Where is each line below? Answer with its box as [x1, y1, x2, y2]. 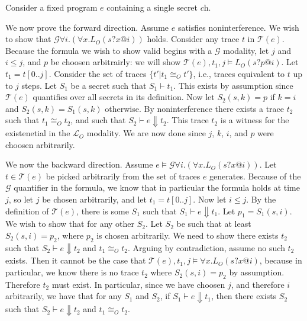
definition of [5, 204, 49, 217]
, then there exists [211, 290, 277, 302]
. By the [246, 193, 276, 206]
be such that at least [176, 217, 251, 230]
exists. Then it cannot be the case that [5, 254, 146, 267]
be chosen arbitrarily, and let [42, 193, 147, 206]
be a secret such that [70, 79, 147, 91]
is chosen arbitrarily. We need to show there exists [96, 229, 279, 241]
